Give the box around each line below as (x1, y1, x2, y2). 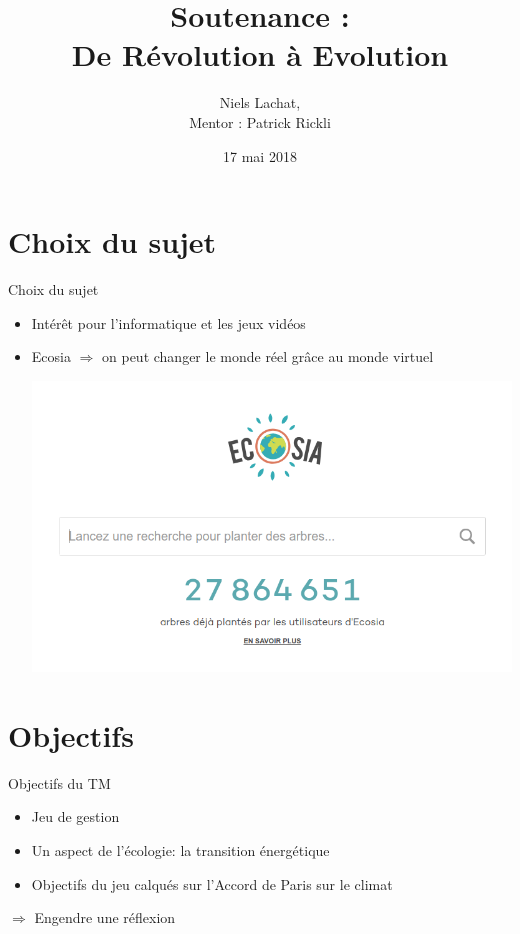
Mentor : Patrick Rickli (189, 111, 331, 132)
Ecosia (31, 346, 71, 367)
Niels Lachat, (219, 92, 301, 113)
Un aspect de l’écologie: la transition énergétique (31, 839, 330, 860)
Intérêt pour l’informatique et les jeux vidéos (31, 312, 306, 333)
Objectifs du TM (8, 772, 111, 793)
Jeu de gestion (31, 806, 120, 827)
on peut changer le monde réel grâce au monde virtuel (102, 346, 434, 367)
